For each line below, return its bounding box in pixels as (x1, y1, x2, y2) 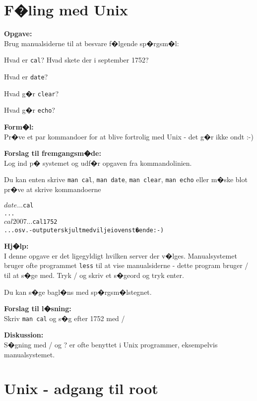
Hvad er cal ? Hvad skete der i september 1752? (4, 55, 149, 65)
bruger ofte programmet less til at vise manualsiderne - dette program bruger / (4, 260, 249, 270)
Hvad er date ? (4, 71, 48, 81)
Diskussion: (4, 330, 44, 340)
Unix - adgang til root (4, 378, 158, 399)
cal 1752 (32, 218, 58, 225)
